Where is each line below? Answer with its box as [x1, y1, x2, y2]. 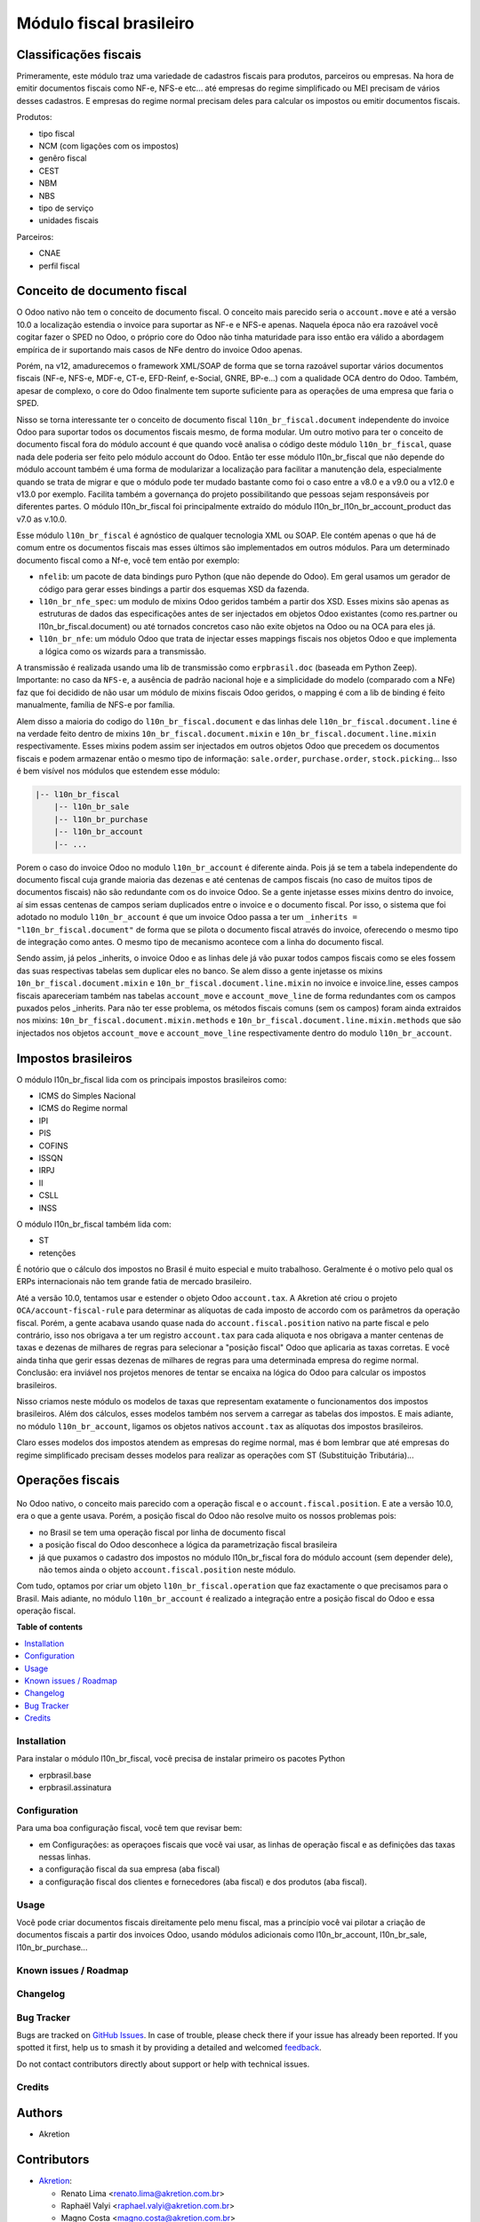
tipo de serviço [38, 203, 94, 213]
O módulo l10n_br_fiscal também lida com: [16, 1219, 172, 1229]
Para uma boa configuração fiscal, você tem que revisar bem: [16, 1823, 243, 1834]
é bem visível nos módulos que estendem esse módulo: [16, 765, 220, 777]
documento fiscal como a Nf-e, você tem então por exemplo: [16, 555, 240, 565]
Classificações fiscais [16, 47, 142, 62]
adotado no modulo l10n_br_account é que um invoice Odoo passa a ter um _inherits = [16, 912, 357, 923]
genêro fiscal [38, 153, 87, 164]
